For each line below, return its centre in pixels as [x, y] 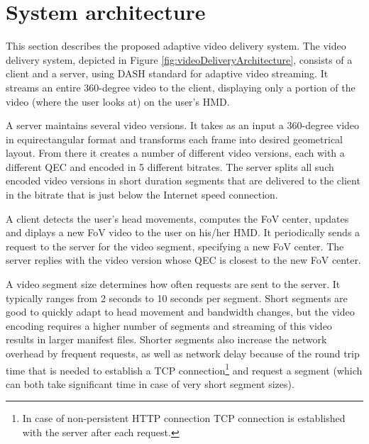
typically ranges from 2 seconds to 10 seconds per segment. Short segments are [177, 298]
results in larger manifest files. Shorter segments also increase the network [166, 339]
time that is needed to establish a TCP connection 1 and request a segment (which [184, 369]
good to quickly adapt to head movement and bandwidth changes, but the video [180, 312]
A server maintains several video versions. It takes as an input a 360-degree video [183, 125]
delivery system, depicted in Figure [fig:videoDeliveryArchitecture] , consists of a [179, 59]
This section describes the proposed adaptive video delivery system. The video [176, 46]
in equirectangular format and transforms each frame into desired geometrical [174, 139]
